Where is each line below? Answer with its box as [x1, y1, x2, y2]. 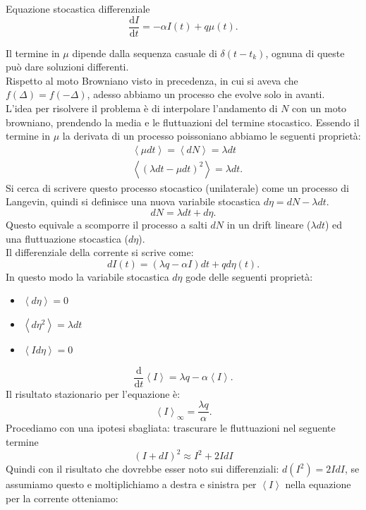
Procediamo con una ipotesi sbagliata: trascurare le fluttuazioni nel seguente [6, 420, 336, 435]
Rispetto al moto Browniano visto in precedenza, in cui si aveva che [6, 73, 298, 87]
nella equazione [285, 477, 351, 492]
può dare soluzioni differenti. [6, 59, 129, 74]
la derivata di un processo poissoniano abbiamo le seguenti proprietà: [62, 128, 361, 143]
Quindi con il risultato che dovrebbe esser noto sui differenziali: [6, 461, 279, 476]
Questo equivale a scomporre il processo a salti [6, 217, 207, 232]
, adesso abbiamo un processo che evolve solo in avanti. [87, 87, 325, 102]
